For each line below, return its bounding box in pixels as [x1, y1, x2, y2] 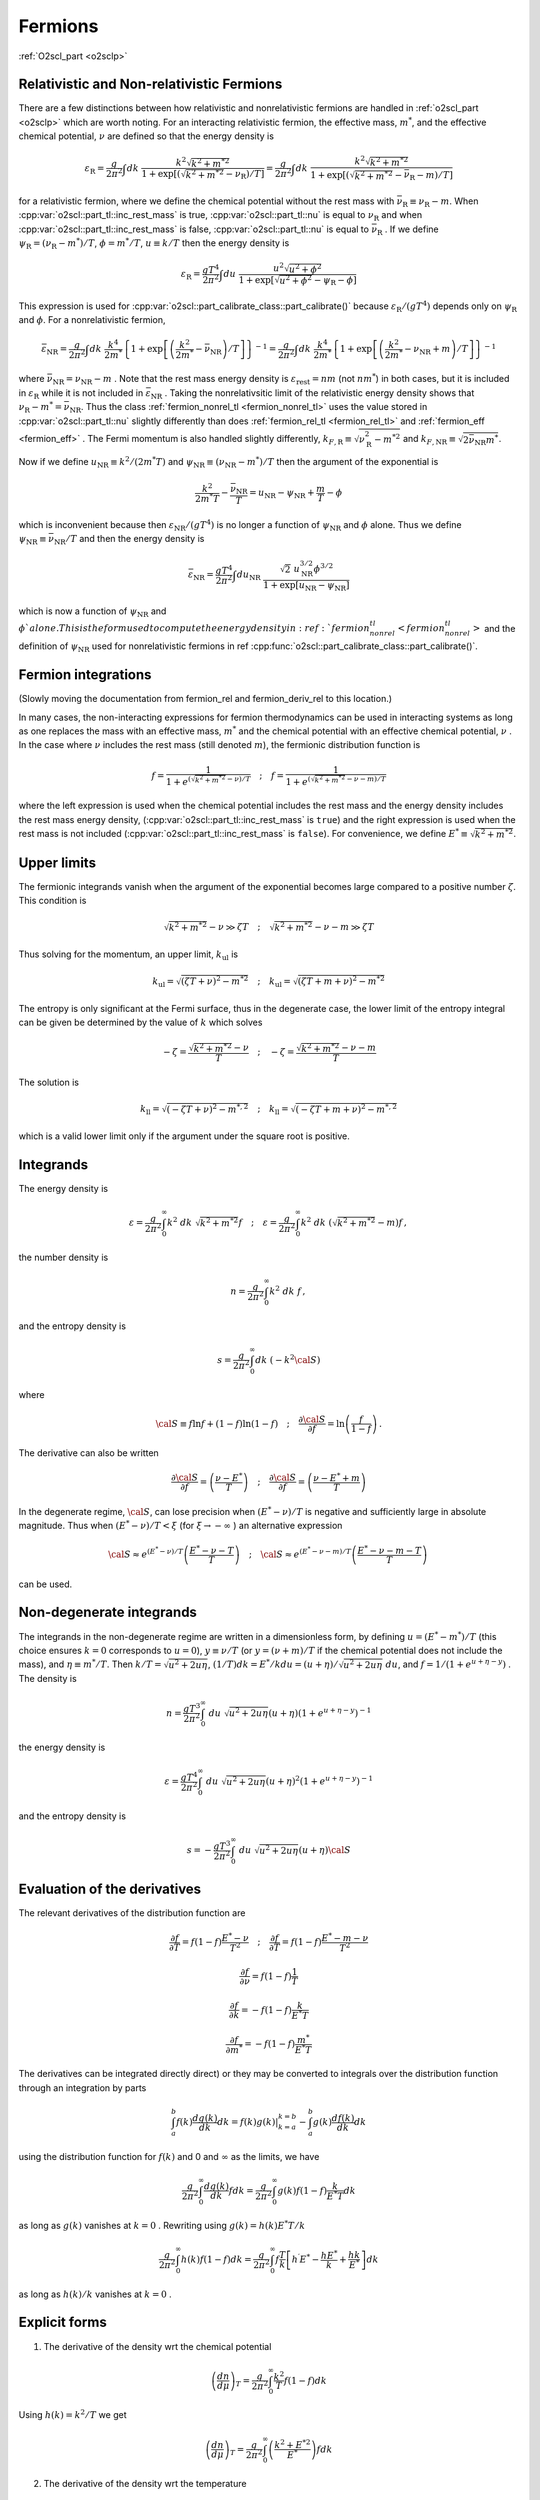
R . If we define [376, 223, 439, 237]
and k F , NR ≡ [402, 433, 457, 447]
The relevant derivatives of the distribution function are [18, 1906, 246, 1919]
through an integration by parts [18, 2081, 147, 2094]
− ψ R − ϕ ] [313, 274, 357, 287]
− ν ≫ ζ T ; [208, 921, 261, 933]
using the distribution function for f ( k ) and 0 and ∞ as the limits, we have [18, 2150, 320, 2162]
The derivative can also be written [18, 1446, 159, 1459]
